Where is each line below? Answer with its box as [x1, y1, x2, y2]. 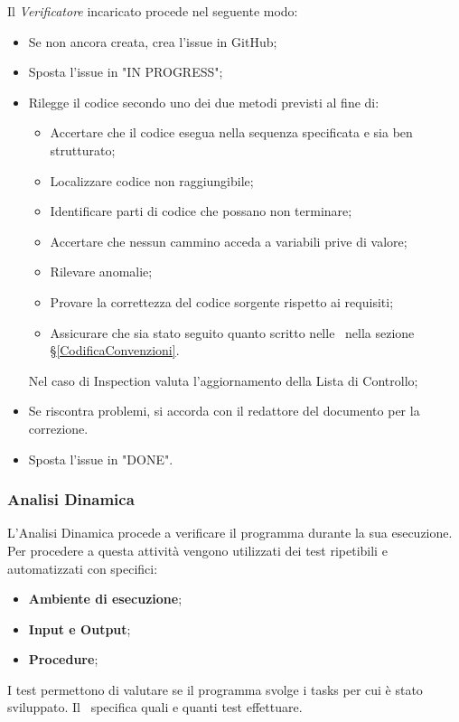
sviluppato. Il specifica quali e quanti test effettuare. [7, 698, 303, 717]
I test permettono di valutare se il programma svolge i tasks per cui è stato [7, 680, 423, 699]
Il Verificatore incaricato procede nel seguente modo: [7, 2, 298, 20]
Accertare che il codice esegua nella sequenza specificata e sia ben [50, 123, 413, 142]
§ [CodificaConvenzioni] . [50, 341, 180, 360]
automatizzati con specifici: [7, 558, 158, 577]
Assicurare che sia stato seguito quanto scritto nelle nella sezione [50, 323, 415, 342]
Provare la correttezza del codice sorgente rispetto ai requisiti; [50, 292, 394, 311]
